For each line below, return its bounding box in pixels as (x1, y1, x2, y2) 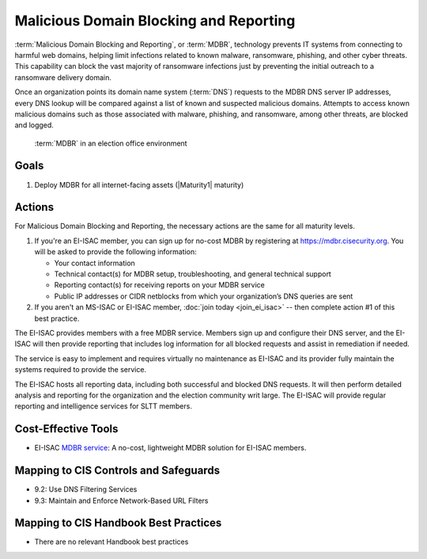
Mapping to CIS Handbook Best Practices (14, 516, 222, 530)
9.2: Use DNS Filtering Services (34, 485, 138, 494)
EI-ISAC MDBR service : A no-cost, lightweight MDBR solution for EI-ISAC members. (34, 443, 307, 453)
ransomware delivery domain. (14, 72, 112, 82)
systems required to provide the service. (14, 365, 146, 375)
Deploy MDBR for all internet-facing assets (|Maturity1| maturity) (34, 180, 244, 189)
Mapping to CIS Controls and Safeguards (14, 464, 221, 477)
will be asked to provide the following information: (34, 247, 197, 257)
